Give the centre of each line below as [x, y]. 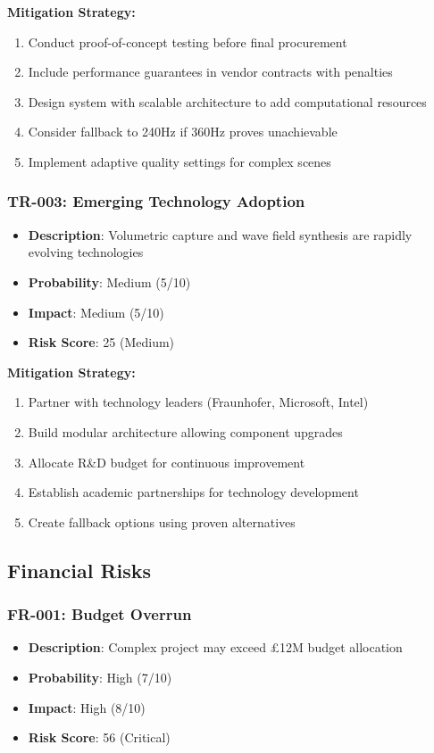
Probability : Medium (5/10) [109, 281]
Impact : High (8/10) [87, 707]
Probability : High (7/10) [100, 677]
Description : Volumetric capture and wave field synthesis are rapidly [220, 234]
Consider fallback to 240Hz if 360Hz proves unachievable [183, 132]
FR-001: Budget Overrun [100, 614]
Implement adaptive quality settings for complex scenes [179, 161]
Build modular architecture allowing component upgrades [185, 431]
